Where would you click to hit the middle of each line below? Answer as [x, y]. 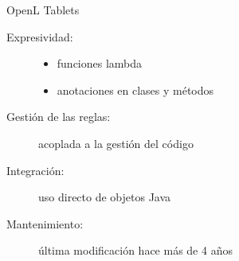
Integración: [35, 170]
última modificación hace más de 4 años [135, 250]
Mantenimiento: [45, 223]
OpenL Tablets [43, 10]
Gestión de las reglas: [59, 117]
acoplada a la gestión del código [116, 143]
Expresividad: [40, 36]
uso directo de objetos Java [105, 197]
